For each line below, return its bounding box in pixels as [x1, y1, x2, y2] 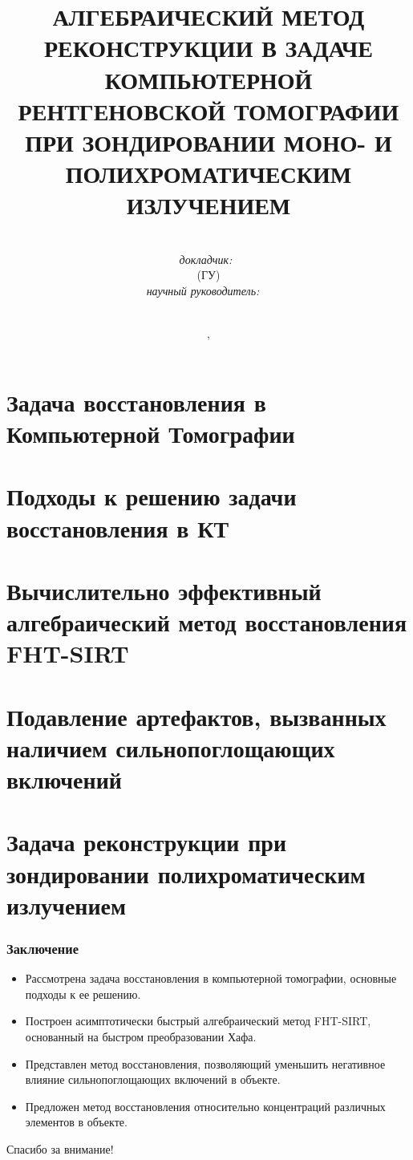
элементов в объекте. [25, 1113, 128, 1130]
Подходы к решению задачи [6, 480, 297, 513]
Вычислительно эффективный [6, 574, 322, 606]
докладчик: [179, 250, 233, 267]
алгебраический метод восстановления [6, 606, 407, 639]
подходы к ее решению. [25, 985, 141, 1002]
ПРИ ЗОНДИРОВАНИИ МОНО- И [25, 125, 392, 158]
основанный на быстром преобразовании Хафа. [25, 1028, 257, 1044]
